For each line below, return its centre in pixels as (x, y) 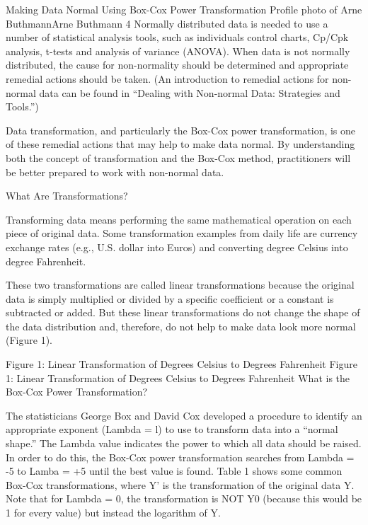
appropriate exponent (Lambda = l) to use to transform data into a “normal (172, 429)
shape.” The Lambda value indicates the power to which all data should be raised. (184, 443)
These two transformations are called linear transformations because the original (180, 285)
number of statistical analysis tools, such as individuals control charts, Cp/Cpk (177, 37)
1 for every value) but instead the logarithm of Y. (113, 512)
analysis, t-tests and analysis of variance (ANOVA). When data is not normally (178, 51)
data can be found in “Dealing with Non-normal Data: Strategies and (190, 92)
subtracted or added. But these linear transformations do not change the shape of (183, 312)
